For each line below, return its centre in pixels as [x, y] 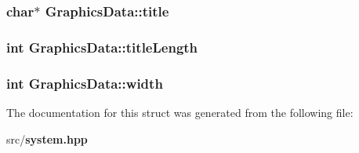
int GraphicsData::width [85, 83]
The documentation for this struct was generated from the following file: [180, 112]
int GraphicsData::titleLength [102, 47]
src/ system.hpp [47, 138]
